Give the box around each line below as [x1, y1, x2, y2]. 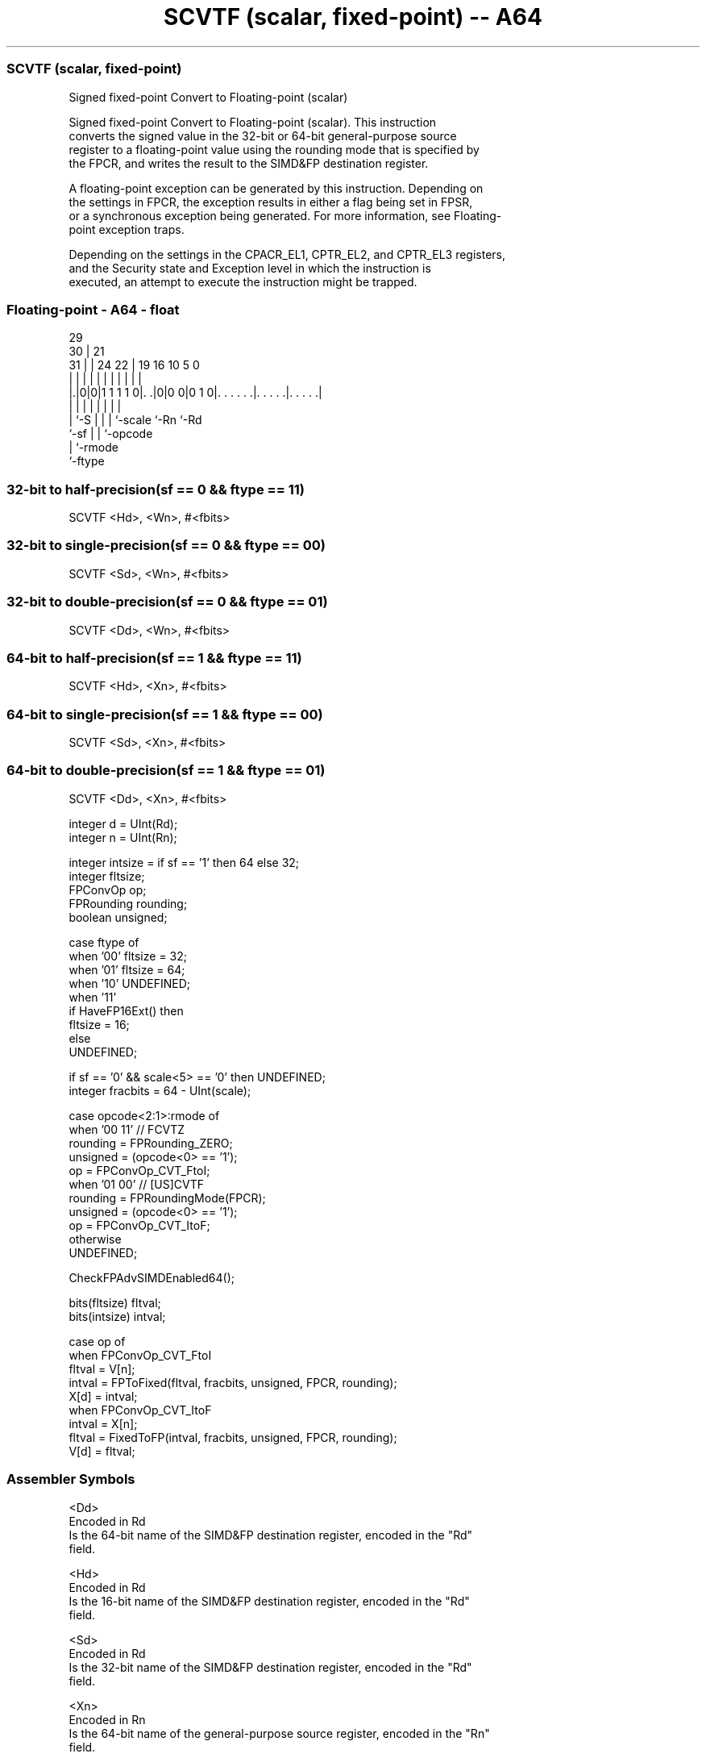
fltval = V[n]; [69, 1361, 135, 1376]
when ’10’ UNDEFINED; [69, 976, 191, 990]
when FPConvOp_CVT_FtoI [69, 1348, 212, 1362]
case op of [69, 1334, 126, 1348]
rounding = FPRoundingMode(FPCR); [69, 1190, 266, 1205]
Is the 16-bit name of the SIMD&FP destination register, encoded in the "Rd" [69, 1593, 470, 1608]
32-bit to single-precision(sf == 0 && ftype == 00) [6, 537, 326, 554]
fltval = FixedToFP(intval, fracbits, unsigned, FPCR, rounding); [69, 1430, 397, 1444]
